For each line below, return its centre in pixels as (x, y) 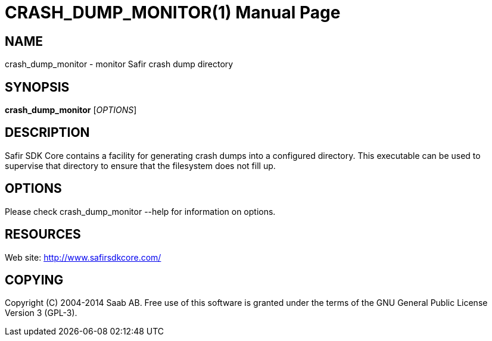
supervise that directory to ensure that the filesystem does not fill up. (140, 165)
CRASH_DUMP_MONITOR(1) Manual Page (173, 12)
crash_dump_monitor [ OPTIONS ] (71, 110)
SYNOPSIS (37, 87)
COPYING (34, 280)
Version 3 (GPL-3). (41, 313)
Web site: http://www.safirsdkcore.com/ (83, 257)
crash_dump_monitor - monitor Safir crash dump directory (119, 64)
